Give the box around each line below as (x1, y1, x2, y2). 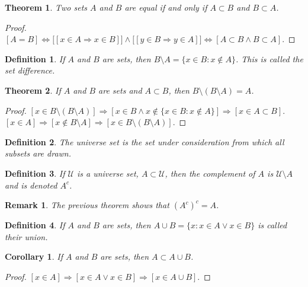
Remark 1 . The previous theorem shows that (5, 199, 169, 211)
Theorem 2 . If (5, 84, 61, 96)
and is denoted (5, 178, 57, 191)
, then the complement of (165, 167, 255, 179)
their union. (5, 230, 48, 243)
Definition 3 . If (5, 167, 65, 179)
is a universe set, (76, 167, 139, 179)
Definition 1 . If (5, 52, 65, 65)
